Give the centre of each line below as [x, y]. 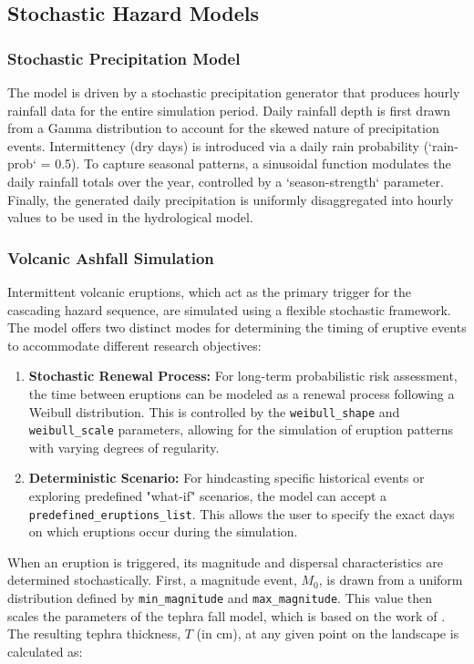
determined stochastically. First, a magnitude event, [152, 580]
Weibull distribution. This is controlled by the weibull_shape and [214, 411]
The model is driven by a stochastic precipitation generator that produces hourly [234, 92]
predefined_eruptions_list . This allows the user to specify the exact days [242, 513]
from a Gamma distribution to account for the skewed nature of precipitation [223, 128]
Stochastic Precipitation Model [124, 58]
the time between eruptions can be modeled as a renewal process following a [242, 393]
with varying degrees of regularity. [124, 447]
